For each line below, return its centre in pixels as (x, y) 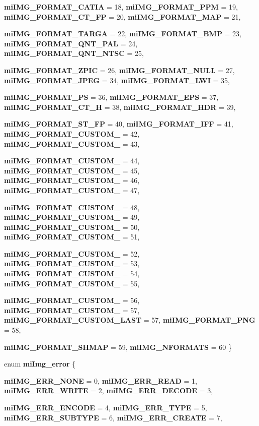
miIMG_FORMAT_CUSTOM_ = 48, (72, 207)
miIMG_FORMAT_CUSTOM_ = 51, (72, 237)
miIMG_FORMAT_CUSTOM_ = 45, (72, 170)
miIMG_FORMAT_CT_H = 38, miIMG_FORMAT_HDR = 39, (120, 107)
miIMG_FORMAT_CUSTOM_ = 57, (72, 310)
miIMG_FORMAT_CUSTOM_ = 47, (72, 190)
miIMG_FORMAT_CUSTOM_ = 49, (72, 217)
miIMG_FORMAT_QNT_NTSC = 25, (74, 53)
